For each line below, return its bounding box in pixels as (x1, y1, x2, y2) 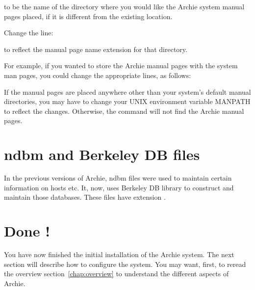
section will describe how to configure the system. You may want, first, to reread (4, 259, 246, 269)
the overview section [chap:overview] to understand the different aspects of (4, 268, 229, 279)
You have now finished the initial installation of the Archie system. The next (4, 249, 234, 259)
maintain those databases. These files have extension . (4, 192, 166, 202)
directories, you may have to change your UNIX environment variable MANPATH (4, 96, 251, 106)
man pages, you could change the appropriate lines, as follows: (4, 70, 191, 80)
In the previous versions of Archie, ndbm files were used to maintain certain (4, 173, 232, 183)
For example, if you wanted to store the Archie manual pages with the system (4, 60, 238, 71)
